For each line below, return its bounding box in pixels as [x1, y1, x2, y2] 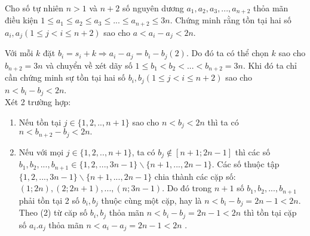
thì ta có [207, 115, 239, 128]
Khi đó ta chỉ [248, 59, 297, 71]
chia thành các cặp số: [154, 170, 236, 182]
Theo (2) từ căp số [19, 206, 88, 219]
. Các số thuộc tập [211, 158, 280, 170]
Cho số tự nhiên [5, 2, 64, 14]
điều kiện [5, 14, 38, 26]
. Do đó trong [162, 182, 212, 194]
